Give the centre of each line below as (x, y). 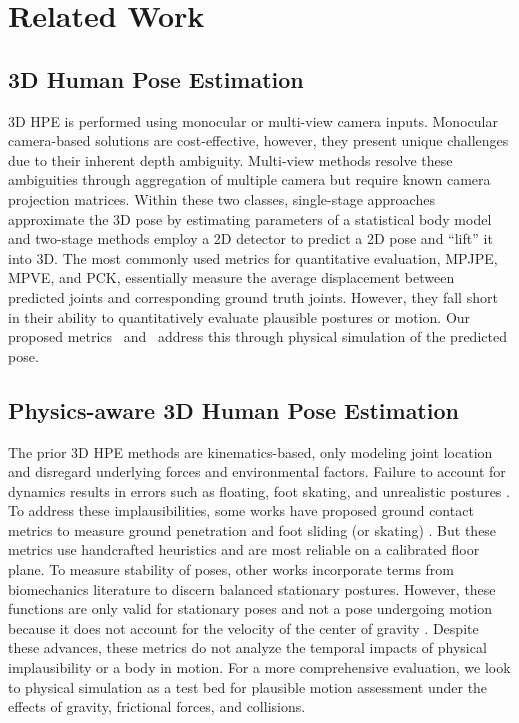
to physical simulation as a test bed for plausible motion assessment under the (248, 686)
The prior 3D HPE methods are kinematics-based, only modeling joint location (250, 451)
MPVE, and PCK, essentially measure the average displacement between (231, 277)
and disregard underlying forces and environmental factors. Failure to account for (257, 471)
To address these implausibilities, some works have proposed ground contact (241, 510)
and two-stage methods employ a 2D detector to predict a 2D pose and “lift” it (250, 238)
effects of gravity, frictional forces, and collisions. (157, 706)
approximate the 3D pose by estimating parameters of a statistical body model (250, 218)
